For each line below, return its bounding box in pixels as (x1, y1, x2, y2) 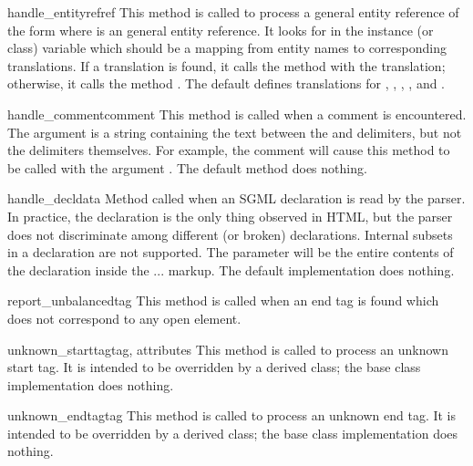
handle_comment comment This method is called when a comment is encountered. (7, 104, 467, 123)
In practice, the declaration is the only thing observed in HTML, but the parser (7, 206, 453, 225)
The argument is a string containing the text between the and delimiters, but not (7, 122, 462, 141)
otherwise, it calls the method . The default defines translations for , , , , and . (7, 74, 446, 93)
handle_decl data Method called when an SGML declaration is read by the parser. (7, 189, 466, 208)
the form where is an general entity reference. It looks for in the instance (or (7, 20, 434, 39)
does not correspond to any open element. (7, 308, 242, 327)
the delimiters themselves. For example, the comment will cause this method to (7, 140, 450, 160)
